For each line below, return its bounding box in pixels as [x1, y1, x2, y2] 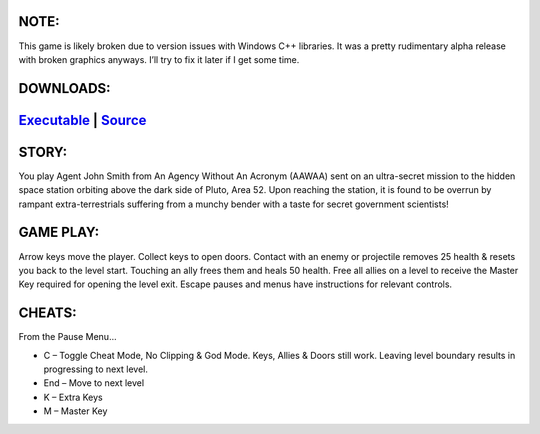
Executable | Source [18, 111, 147, 129]
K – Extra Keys [43, 391, 104, 403]
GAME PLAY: [18, 224, 100, 241]
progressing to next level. [43, 363, 149, 375]
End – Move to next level [43, 377, 145, 389]
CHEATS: [18, 305, 77, 322]
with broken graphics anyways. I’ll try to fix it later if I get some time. [18, 53, 300, 65]
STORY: [18, 143, 68, 160]
